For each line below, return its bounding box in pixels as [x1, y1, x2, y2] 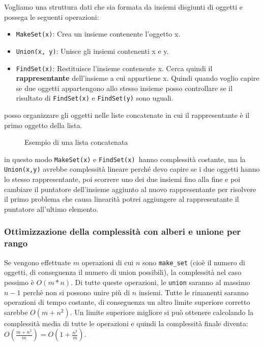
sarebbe [4, 306, 28, 317]
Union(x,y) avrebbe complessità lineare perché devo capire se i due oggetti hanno [4, 164, 260, 174]
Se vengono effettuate [4, 257, 71, 267]
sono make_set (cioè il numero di [142, 257, 246, 267]
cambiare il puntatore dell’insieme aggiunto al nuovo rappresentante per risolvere [4, 183, 256, 194]
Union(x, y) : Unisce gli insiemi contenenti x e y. [16, 45, 169, 56]
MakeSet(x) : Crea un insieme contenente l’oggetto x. [16, 28, 181, 39]
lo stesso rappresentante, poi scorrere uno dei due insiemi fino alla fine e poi [4, 174, 241, 184]
